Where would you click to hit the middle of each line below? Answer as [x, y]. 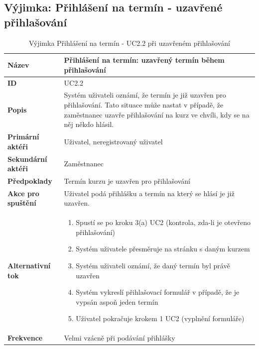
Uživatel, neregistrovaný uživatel [113, 141]
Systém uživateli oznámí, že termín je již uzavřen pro [145, 95]
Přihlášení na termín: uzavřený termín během [144, 60]
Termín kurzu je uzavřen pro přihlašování [127, 180]
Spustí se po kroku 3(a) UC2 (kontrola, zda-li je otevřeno [163, 222]
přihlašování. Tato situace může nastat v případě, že [144, 105]
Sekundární [27, 159]
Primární [23, 137]
